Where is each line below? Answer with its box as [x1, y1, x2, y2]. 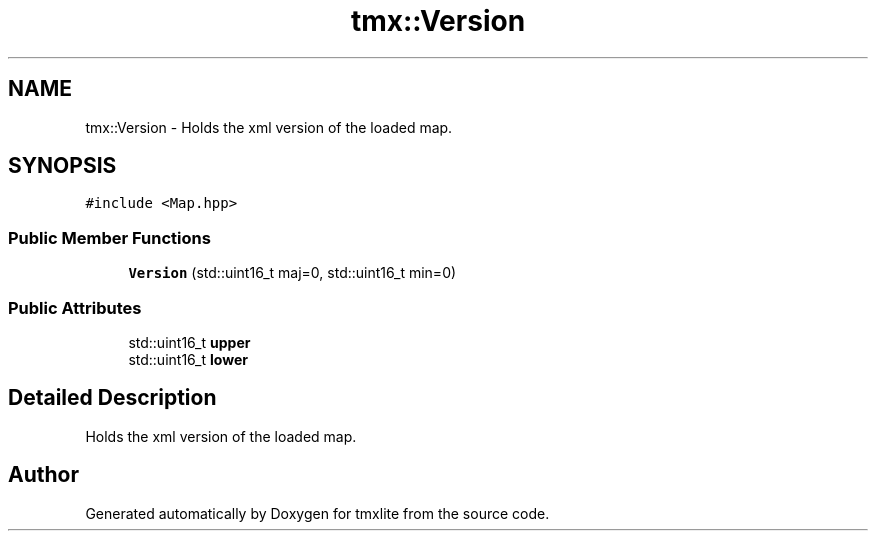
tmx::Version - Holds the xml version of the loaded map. [85, 118, 453, 136]
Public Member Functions [8, 227, 211, 248]
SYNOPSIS [8, 153, 117, 179]
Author [8, 462, 79, 488]
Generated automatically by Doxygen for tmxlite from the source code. [85, 504, 550, 522]
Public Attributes [8, 297, 142, 318]
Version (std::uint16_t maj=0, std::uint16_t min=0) [128, 264, 457, 282]
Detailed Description [8, 385, 217, 411]
